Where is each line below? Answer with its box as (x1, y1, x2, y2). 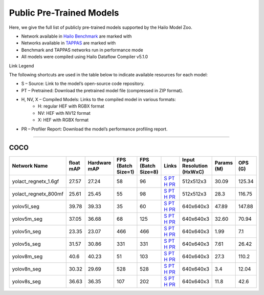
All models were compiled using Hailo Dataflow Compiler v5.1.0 (21, 54, 148, 60)
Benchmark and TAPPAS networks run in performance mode (21, 47, 144, 53)
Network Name (12, 162, 48, 169)
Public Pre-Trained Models (9, 7, 119, 18)
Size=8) (139, 169, 159, 175)
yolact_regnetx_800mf (12, 190, 64, 197)
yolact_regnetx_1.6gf (12, 178, 59, 185)
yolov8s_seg (12, 278, 41, 285)
